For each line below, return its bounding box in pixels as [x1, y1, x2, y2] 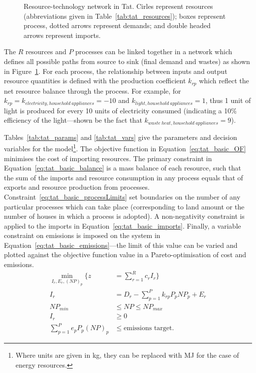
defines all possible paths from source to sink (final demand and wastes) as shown [4, 56, 250, 66]
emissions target [124, 325, 172, 332]
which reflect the [199, 75, 249, 86]
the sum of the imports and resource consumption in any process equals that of [4, 172, 243, 182]
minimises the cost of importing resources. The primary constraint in [4, 153, 212, 163]
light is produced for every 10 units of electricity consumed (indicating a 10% [4, 105, 237, 115]
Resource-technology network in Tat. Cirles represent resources [24, 1, 213, 11]
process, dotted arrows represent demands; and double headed [24, 20, 211, 31]
